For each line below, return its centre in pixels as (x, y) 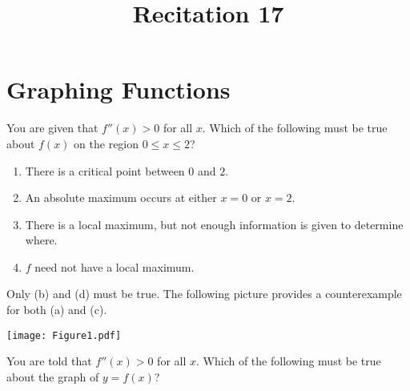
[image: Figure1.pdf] (64, 335)
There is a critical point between (105, 170)
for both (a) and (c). (57, 310)
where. (41, 240)
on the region (107, 143)
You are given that (52, 128)
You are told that (49, 361)
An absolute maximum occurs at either (121, 198)
